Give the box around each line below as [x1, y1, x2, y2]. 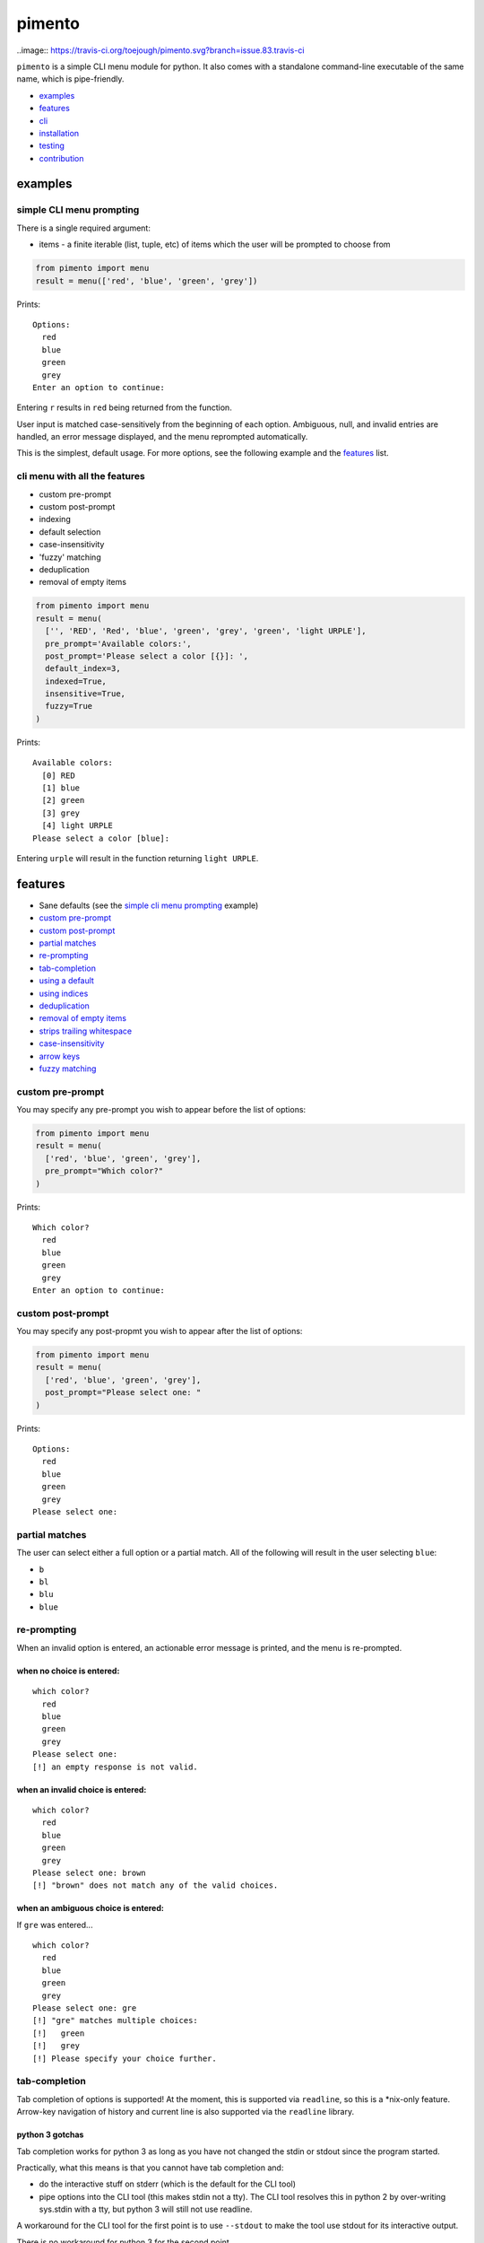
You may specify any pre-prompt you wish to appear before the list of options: [16, 1104, 307, 1115]
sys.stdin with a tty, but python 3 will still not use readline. [39, 2204, 253, 2215]
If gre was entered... [16, 1919, 93, 1930]
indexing [39, 514, 71, 525]
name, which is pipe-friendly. [16, 74, 125, 84]
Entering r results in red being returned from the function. [16, 402, 232, 413]
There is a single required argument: [16, 223, 151, 233]
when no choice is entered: [16, 1665, 120, 1676]
